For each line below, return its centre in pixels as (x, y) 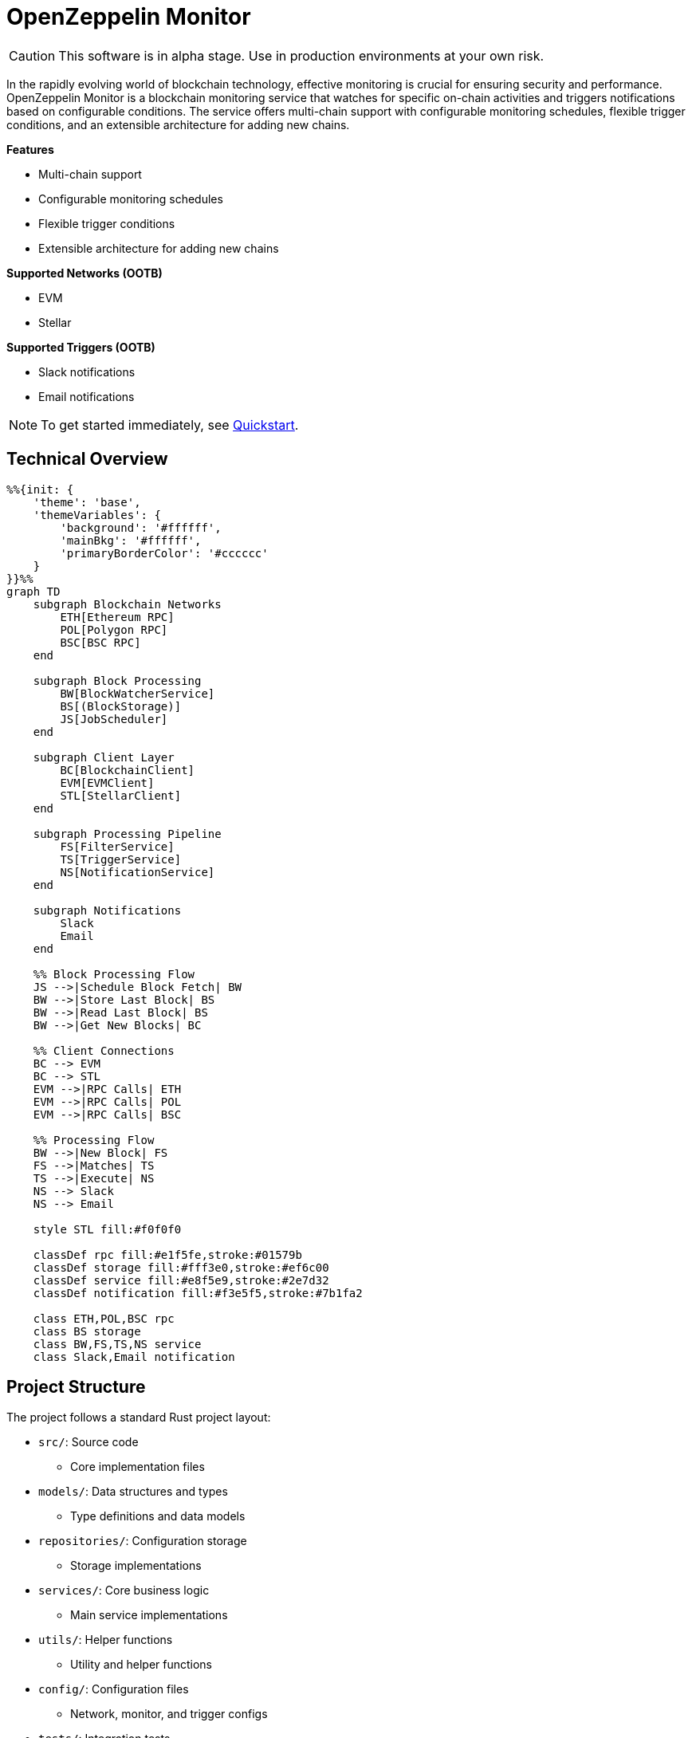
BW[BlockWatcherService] (138, 693)
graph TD (33, 591)
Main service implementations (149, 1615)
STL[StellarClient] (121, 795)
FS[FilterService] (117, 846)
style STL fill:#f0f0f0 (107, 1229)
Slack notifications (87, 372)
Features (30, 149)
